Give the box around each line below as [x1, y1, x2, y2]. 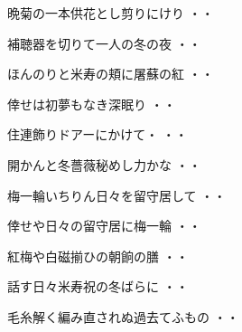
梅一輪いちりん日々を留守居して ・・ [7, 185, 227, 204]
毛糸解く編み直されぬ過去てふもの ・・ [7, 307, 239, 326]
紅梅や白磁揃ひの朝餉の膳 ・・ [7, 246, 189, 265]
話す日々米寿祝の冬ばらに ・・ [7, 277, 189, 296]
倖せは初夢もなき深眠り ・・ [7, 94, 176, 113]
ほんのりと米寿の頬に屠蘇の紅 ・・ [7, 64, 214, 83]
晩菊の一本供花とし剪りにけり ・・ [7, 4, 214, 22]
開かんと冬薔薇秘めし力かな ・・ [7, 155, 201, 174]
